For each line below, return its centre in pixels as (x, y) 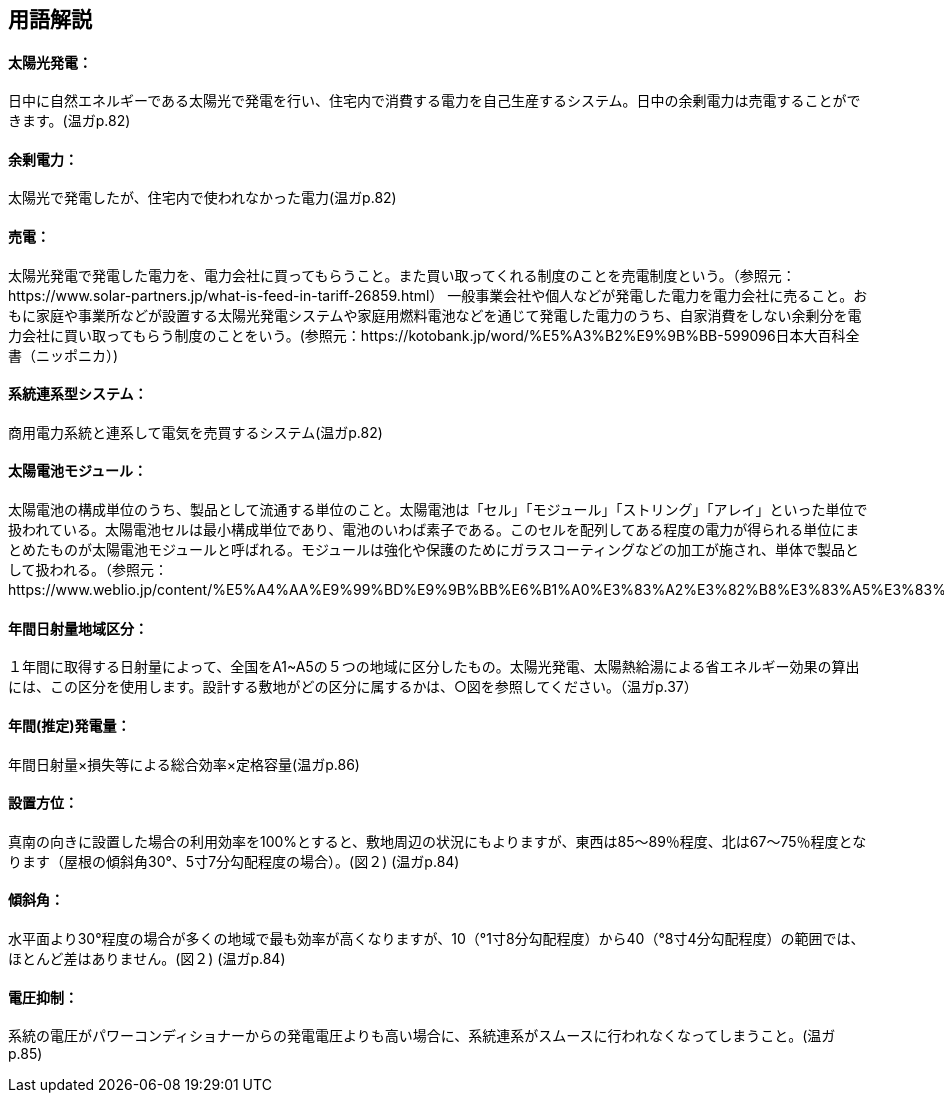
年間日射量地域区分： (78, 628)
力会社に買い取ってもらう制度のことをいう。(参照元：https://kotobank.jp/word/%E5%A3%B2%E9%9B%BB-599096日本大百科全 (434, 335)
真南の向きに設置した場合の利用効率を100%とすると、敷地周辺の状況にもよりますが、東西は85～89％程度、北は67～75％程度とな (437, 841)
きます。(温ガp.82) (69, 121)
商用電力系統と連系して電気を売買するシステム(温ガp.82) (195, 432)
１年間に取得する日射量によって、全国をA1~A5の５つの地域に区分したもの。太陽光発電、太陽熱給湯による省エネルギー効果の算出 (434, 667)
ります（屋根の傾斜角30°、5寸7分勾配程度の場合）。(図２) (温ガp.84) (234, 861)
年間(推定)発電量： (69, 725)
